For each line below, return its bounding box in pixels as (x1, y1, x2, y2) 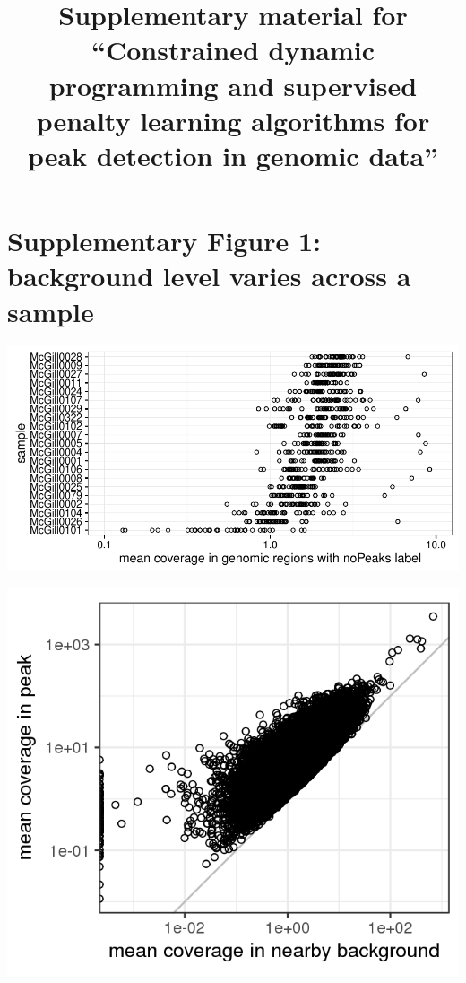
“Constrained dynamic (91, 31, 375, 68)
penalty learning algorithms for (36, 101, 430, 138)
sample (7, 292, 94, 329)
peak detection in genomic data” (27, 136, 439, 173)
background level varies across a (7, 257, 411, 294)
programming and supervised (48, 66, 418, 103)
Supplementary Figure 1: (7, 222, 321, 259)
